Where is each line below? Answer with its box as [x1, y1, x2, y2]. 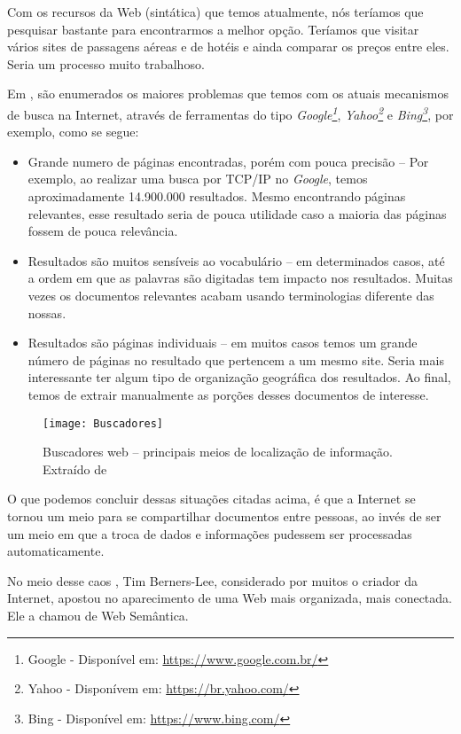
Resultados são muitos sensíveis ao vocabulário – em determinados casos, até [27, 251, 445, 269]
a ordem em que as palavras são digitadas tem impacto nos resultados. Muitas [27, 269, 453, 287]
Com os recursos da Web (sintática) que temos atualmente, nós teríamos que [7, 3, 424, 20]
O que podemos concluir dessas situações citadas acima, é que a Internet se [7, 489, 416, 508]
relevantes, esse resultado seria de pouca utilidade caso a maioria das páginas [27, 204, 447, 223]
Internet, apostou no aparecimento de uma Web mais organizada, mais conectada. [7, 589, 452, 607]
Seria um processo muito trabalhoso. [7, 54, 205, 73]
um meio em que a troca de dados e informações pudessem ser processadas [7, 524, 412, 543]
